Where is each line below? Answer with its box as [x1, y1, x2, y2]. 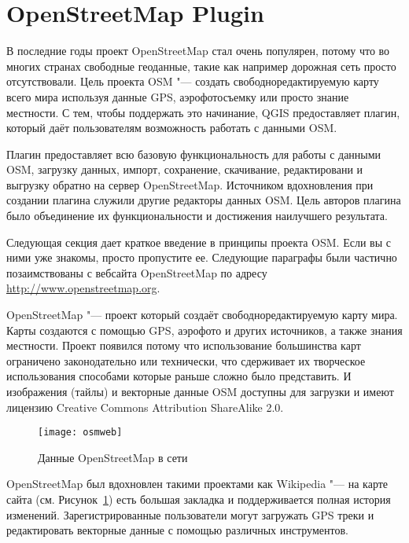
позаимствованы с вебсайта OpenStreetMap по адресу [6, 264, 267, 281]
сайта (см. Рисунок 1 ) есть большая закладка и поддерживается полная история [6, 491, 391, 508]
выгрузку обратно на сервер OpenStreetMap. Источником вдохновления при [6, 176, 374, 193]
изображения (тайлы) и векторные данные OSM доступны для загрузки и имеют [6, 383, 394, 399]
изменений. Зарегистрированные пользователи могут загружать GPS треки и [6, 506, 374, 523]
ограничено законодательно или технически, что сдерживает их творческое [6, 352, 366, 369]
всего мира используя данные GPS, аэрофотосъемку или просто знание [6, 88, 349, 105]
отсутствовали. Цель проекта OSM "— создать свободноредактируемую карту [6, 73, 379, 90]
